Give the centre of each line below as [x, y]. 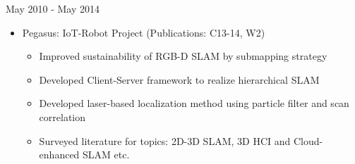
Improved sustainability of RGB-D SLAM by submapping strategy [183, 56]
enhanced [59, 154]
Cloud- [308, 140]
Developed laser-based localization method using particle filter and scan [194, 103]
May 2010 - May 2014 [53, 8]
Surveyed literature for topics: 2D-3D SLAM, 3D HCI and [165, 140]
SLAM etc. [106, 154]
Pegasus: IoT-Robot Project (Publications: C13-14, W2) [144, 32]
